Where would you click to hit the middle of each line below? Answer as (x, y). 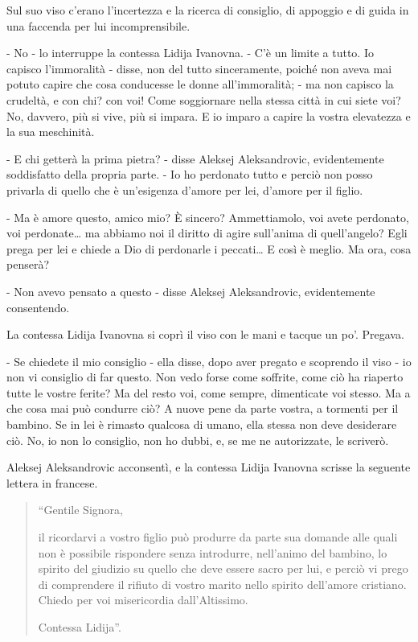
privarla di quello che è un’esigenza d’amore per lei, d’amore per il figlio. (185, 189)
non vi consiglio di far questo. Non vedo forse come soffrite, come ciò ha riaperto (205, 377)
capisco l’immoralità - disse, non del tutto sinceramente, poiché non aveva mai (199, 68)
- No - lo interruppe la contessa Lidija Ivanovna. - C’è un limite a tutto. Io (190, 53)
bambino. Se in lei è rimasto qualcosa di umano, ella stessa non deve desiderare (202, 424)
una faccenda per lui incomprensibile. (98, 25)
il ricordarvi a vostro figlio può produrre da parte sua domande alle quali (218, 537)
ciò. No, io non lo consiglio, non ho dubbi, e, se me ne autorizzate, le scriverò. (198, 440)
